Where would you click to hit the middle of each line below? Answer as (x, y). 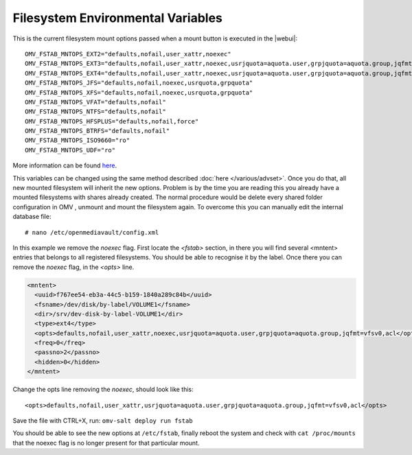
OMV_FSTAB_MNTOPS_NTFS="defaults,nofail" (95, 112)
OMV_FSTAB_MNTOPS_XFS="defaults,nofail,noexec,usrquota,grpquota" (139, 92)
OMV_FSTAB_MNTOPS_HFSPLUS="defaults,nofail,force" (112, 121)
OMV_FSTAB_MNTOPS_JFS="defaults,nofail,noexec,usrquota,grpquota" (139, 83)
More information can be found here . (65, 165)
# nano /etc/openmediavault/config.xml (92, 232)
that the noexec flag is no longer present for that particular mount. (106, 443)
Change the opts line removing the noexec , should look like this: (103, 389)
